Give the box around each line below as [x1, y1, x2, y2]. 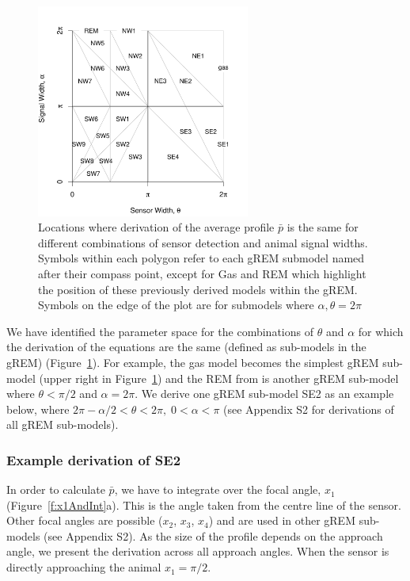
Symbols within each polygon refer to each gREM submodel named [38, 250, 365, 266]
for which [358, 323, 404, 339]
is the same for [287, 219, 359, 235]
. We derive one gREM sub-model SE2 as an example [135, 385, 394, 402]
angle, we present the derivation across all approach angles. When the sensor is [6, 543, 389, 560]
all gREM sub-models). [6, 416, 119, 433]
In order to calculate [6, 481, 105, 498]
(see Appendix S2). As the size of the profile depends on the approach [44, 527, 383, 544]
